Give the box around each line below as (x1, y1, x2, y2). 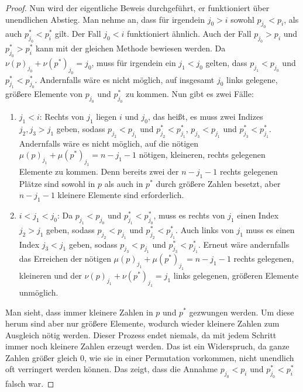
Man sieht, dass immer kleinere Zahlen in (5, 306, 153, 318)
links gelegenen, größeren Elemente (173, 269, 299, 282)
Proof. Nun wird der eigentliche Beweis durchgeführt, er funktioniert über (5, 2, 270, 13)
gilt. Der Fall (55, 27, 101, 40)
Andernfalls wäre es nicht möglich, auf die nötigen (19, 137, 199, 149)
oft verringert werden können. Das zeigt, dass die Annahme (5, 363, 218, 375)
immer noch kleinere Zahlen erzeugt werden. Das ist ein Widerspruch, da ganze (5, 340, 290, 352)
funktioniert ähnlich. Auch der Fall (126, 27, 252, 40)
